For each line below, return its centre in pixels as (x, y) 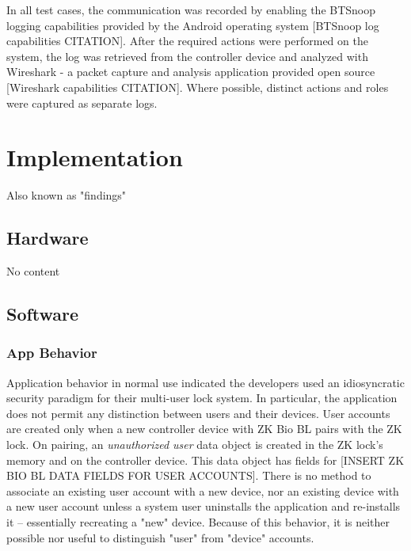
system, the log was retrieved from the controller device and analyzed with (187, 56)
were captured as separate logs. (82, 103)
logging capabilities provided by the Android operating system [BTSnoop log (193, 25)
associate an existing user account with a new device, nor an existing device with (203, 490)
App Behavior (52, 353)
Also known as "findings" (67, 195)
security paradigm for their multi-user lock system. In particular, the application (202, 398)
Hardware (48, 238)
